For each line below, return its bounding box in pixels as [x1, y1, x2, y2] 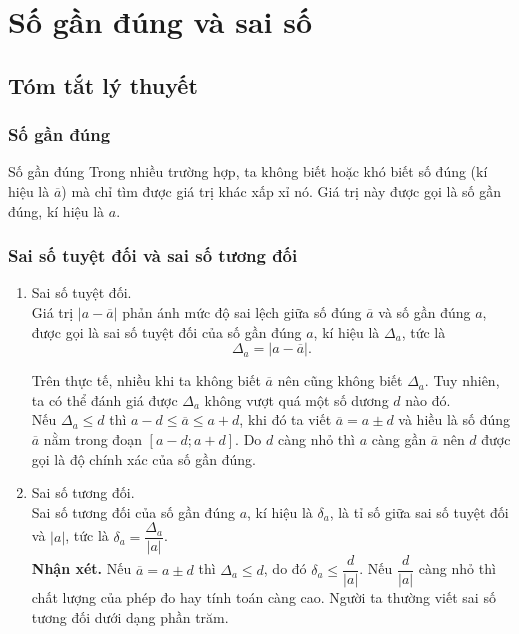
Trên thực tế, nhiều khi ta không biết [31, 370, 261, 391]
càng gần [371, 428, 427, 449]
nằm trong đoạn [43, 428, 142, 449]
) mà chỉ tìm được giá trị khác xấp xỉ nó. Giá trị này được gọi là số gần [61, 180, 502, 201]
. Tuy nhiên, [424, 370, 500, 391]
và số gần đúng [378, 301, 471, 322]
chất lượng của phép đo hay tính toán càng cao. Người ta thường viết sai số [31, 587, 496, 608]
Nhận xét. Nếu [31, 558, 132, 579]
